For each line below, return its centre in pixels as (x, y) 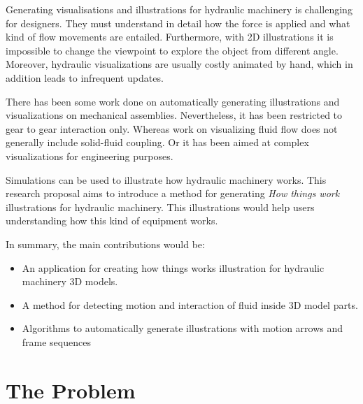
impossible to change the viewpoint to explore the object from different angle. (172, 50)
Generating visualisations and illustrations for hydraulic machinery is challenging (179, 9)
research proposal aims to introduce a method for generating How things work (173, 193)
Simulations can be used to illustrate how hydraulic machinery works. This (166, 179)
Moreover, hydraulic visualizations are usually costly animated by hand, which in (179, 64)
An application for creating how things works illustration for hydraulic (173, 267)
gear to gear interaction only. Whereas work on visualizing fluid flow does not (172, 128)
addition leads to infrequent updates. (85, 77)
